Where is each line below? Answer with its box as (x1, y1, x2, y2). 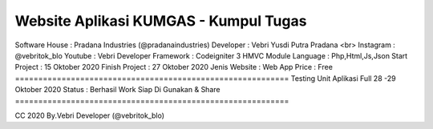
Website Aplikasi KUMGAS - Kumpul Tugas (14, 12, 307, 30)
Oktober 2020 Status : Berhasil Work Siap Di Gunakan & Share (14, 85, 221, 95)
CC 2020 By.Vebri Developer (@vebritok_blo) (14, 111, 164, 120)
